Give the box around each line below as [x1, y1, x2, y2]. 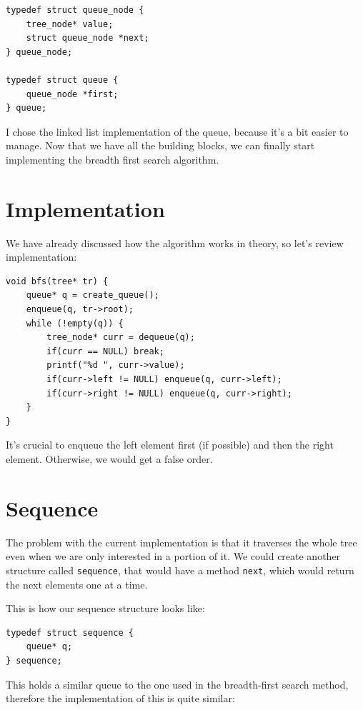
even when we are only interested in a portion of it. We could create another [6, 549, 341, 564]
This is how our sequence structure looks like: [6, 601, 205, 616]
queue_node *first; [26, 89, 119, 99]
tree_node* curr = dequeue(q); [46, 332, 195, 343]
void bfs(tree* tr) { [6, 276, 109, 286]
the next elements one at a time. [6, 576, 148, 591]
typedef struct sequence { [6, 627, 134, 638]
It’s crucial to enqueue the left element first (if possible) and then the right [6, 437, 334, 452]
